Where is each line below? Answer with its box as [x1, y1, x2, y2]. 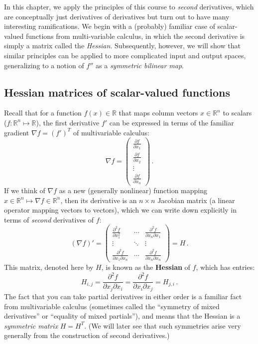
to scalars [223, 108, 252, 118]
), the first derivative [36, 117, 100, 127]
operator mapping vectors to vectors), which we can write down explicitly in [4, 205, 237, 215]
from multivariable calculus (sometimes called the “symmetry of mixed [4, 301, 220, 311]
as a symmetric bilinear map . [96, 60, 184, 70]
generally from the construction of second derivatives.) [4, 330, 170, 341]
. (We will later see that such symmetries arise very [84, 320, 241, 331]
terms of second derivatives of [4, 214, 94, 225]
